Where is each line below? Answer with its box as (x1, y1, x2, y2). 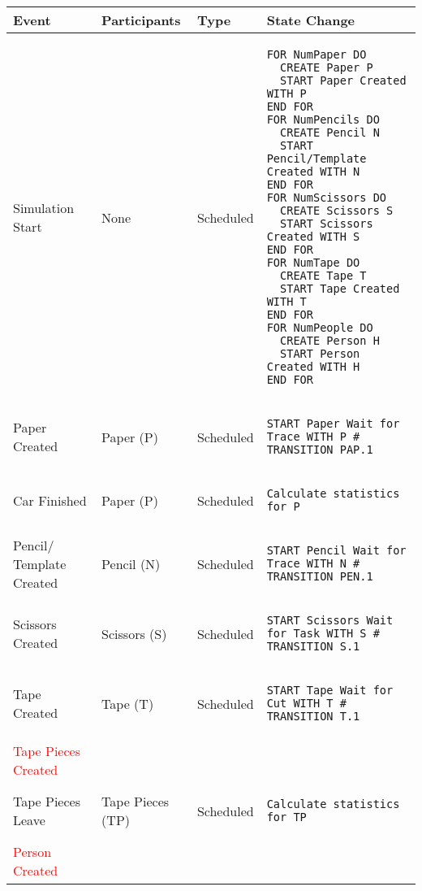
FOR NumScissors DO (266, 191, 387, 204)
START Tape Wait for (266, 684, 394, 697)
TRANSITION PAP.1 (266, 443, 373, 456)
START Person (280, 347, 360, 360)
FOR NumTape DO (266, 256, 360, 269)
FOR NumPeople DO (266, 321, 373, 334)
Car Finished (13, 490, 87, 510)
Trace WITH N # (266, 557, 360, 570)
